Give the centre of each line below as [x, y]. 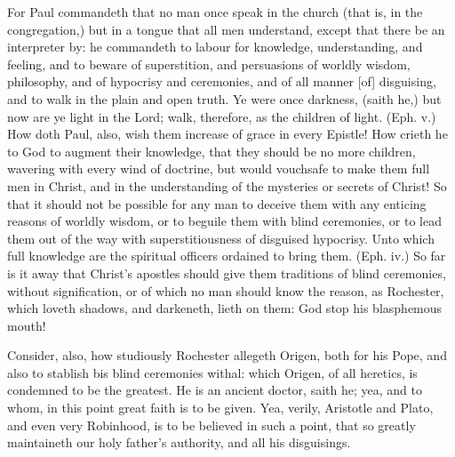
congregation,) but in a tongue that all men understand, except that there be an [226, 29]
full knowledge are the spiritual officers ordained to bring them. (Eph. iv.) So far [227, 256]
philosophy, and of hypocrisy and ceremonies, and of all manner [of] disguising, [222, 81]
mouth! [27, 325]
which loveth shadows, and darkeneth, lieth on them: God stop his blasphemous [225, 308]
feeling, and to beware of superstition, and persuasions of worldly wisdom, [209, 64]
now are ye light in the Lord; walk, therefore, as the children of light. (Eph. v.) [222, 116]
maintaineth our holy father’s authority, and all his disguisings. [179, 442]
